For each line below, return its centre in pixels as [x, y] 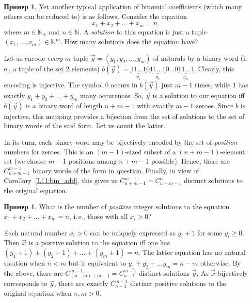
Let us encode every [33, 58]
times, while [213, 85]
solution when [24, 262]
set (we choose [25, 161]
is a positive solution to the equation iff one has [99, 242]
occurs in [124, 85]
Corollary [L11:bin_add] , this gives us [61, 180]
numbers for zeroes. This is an [49, 151]
